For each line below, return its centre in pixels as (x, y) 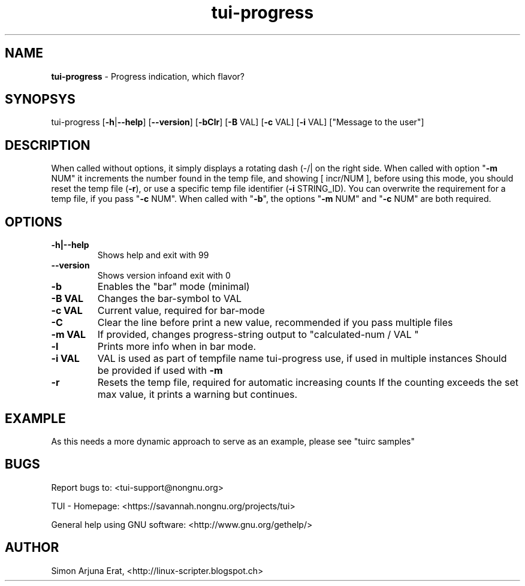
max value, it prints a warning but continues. (197, 395)
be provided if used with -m (160, 371)
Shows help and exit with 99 (153, 255)
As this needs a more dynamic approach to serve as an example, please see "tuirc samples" (233, 441)
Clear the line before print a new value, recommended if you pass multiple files (275, 323)
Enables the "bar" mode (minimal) (174, 287)
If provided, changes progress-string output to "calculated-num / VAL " (258, 335)
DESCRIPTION (48, 145)
